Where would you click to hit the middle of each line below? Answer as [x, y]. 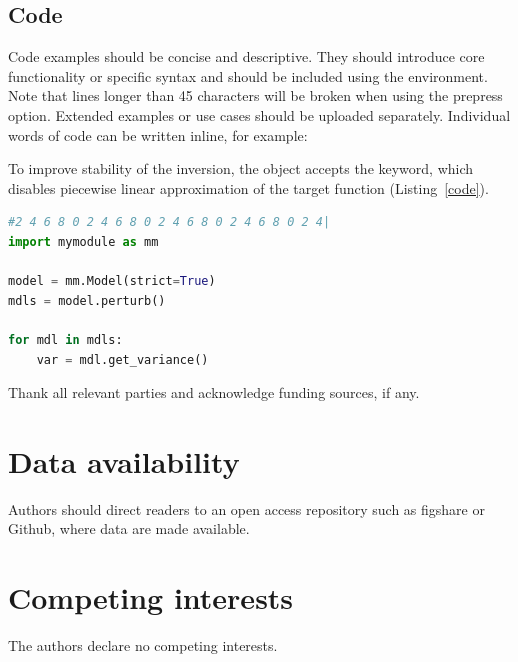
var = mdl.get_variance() [122, 359]
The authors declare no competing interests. [143, 645]
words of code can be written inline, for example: [158, 134]
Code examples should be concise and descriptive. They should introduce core [246, 56]
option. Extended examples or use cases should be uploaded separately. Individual [259, 114]
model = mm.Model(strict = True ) [112, 281]
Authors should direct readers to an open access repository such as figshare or [246, 508]
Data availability [124, 460]
